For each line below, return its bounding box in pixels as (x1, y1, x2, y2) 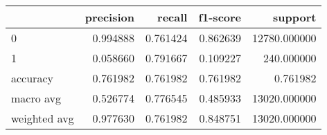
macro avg (11, 90, 62, 106)
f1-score (198, 9, 242, 25)
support (273, 9, 317, 25)
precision (85, 9, 134, 25)
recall (157, 9, 188, 25)
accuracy (11, 70, 53, 86)
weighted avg (11, 110, 74, 126)
